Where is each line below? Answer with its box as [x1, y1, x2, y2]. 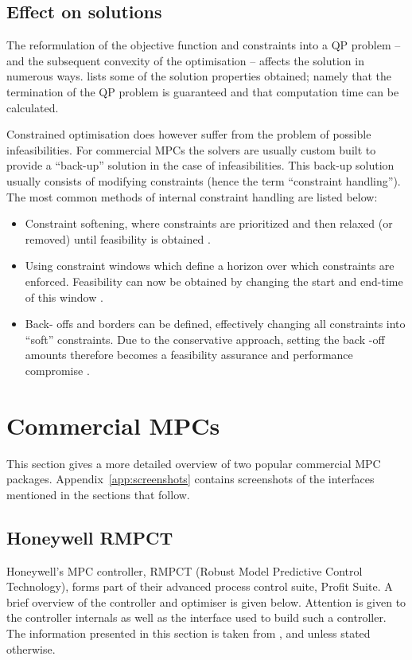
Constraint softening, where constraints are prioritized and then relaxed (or [25, 215, 393, 232]
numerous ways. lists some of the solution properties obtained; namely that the [6, 68, 392, 84]
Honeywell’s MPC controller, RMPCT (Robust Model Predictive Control [6, 562, 363, 579]
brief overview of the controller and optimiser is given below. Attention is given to [6, 593, 406, 610]
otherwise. [6, 640, 56, 657]
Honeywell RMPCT [6, 525, 173, 549]
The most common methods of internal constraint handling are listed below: [6, 188, 378, 205]
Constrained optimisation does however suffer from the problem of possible [6, 126, 371, 143]
